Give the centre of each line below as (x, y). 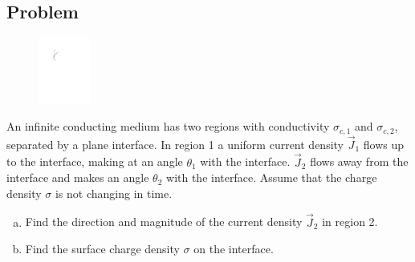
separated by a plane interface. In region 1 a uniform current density (175, 144)
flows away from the (359, 161)
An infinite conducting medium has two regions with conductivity (168, 126)
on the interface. (234, 249)
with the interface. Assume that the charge (272, 177)
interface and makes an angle (78, 177)
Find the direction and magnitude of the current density (164, 222)
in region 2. (350, 222)
